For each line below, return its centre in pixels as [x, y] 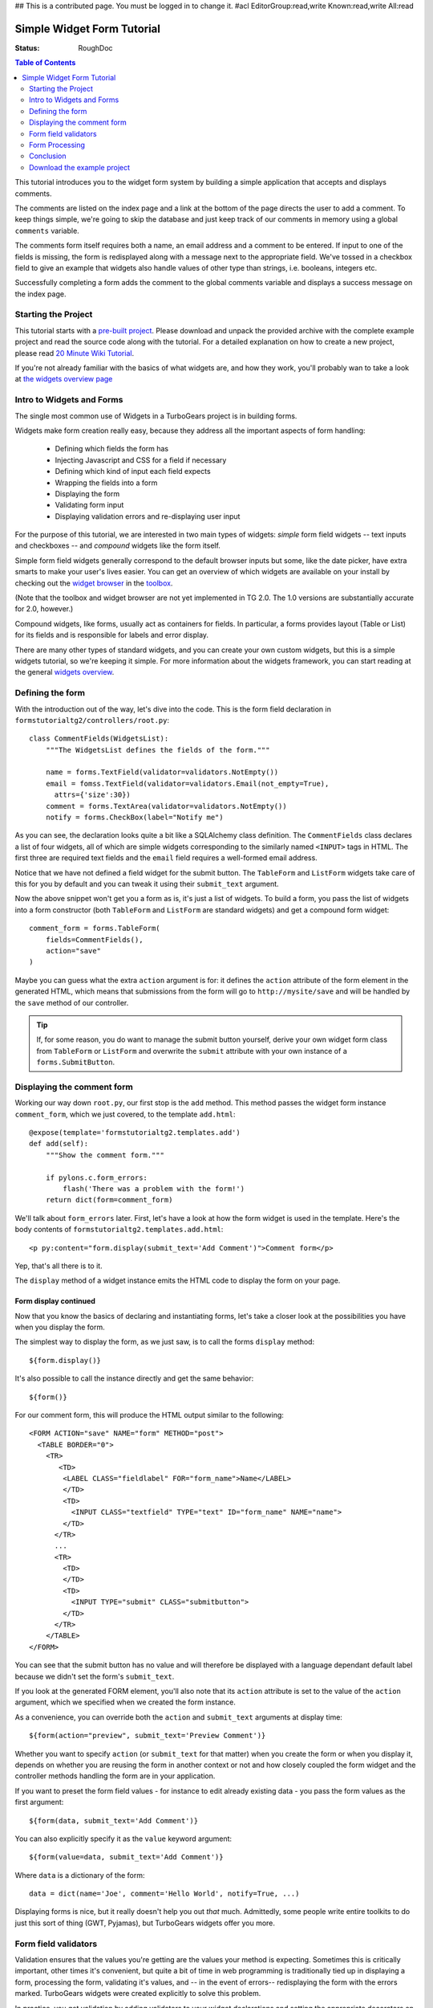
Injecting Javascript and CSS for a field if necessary [141, 460]
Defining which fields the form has [112, 449]
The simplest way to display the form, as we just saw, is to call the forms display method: [165, 1342]
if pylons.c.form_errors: [97, 1177]
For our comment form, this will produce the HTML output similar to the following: [150, 1415]
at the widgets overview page [64, 379]
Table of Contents [45, 63]
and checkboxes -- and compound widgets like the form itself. [117, 545]
